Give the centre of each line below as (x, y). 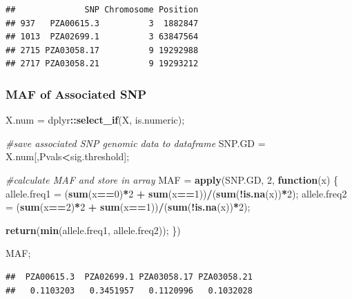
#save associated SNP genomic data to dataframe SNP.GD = (136, 143)
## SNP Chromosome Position (102, 10)
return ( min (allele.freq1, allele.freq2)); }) (93, 230)
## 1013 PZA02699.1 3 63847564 (102, 37)
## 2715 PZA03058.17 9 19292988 (102, 50)
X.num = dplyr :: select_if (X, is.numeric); (95, 120)
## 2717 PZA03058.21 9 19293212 (102, 64)
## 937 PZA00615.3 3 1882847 (102, 23)
